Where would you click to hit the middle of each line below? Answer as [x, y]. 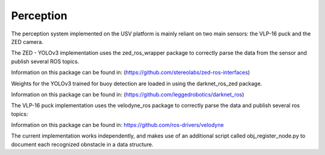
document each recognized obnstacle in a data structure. [82, 144]
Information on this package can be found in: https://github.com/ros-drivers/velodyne [117, 125]
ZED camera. [27, 41]
